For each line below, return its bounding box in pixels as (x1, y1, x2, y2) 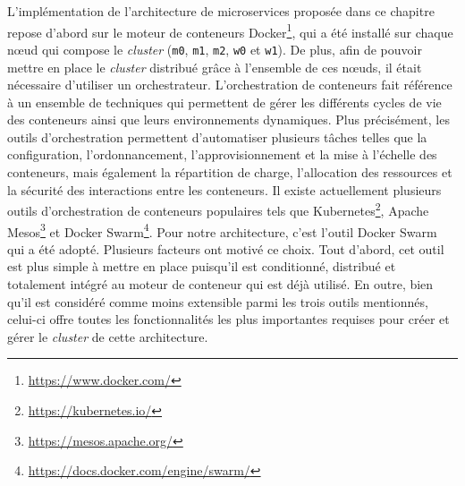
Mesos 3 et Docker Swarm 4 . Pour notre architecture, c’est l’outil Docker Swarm (7, 219, 437, 241)
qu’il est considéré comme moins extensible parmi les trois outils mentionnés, (7, 292, 428, 311)
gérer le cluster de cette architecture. (7, 327, 208, 345)
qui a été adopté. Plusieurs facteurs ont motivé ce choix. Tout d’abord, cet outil (7, 239, 444, 258)
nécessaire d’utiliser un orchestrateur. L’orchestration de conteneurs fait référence (7, 75, 452, 94)
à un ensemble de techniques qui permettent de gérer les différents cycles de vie (7, 92, 442, 111)
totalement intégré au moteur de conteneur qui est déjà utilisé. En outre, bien (7, 274, 434, 293)
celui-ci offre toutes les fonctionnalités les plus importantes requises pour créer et (7, 310, 450, 328)
